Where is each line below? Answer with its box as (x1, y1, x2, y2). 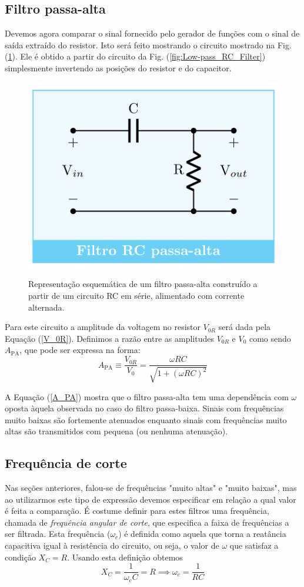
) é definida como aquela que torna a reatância (118, 527, 286, 540)
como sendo (249, 332, 291, 344)
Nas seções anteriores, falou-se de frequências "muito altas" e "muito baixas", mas (5, 482, 297, 494)
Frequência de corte (5, 454, 127, 472)
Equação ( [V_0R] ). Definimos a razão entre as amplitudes (5, 332, 214, 344)
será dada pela (218, 321, 271, 333)
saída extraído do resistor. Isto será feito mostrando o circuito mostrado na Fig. (5, 38, 292, 51)
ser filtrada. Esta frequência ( (5, 527, 111, 540)
